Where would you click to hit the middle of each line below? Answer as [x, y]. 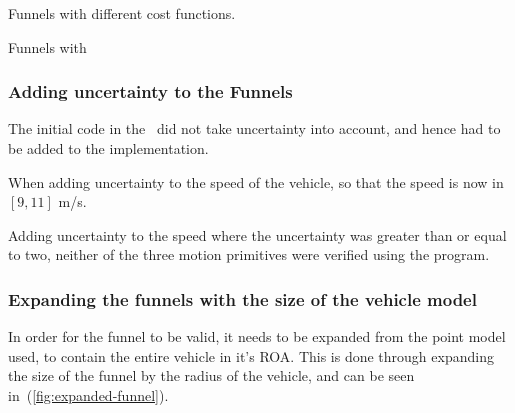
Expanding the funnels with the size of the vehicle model [242, 298]
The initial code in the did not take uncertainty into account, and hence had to [254, 128]
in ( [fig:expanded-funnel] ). [88, 394]
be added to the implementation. [108, 148]
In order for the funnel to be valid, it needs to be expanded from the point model [257, 336]
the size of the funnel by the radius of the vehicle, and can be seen [211, 375]
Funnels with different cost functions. [122, 13]
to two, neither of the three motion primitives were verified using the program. [249, 254]
